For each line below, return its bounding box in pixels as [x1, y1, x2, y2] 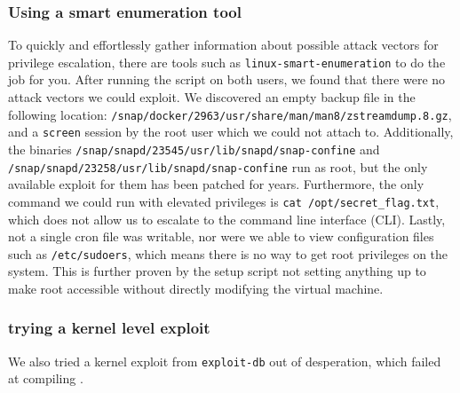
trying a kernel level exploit [8, 317, 210, 339]
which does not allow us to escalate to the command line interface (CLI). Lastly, [8, 209, 446, 228]
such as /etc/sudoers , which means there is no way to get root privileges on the [8, 244, 448, 263]
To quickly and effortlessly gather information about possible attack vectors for [8, 35, 439, 54]
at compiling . [8, 369, 83, 388]
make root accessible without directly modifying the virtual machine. [8, 279, 384, 297]
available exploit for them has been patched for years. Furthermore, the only [8, 175, 424, 193]
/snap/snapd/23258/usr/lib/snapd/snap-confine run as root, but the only [8, 157, 428, 176]
